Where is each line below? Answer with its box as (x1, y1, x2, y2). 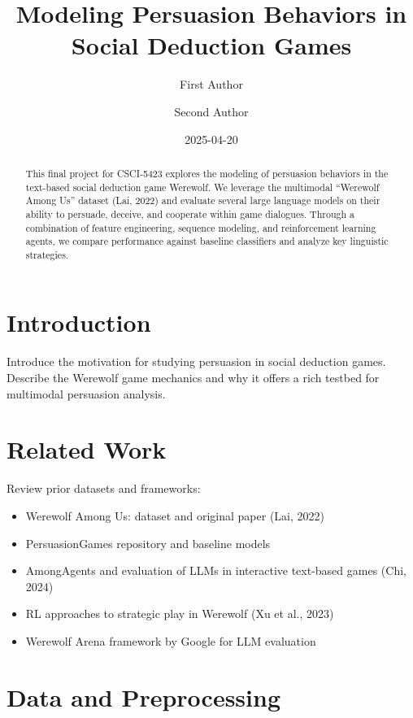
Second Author (174, 102, 249, 120)
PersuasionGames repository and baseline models (25, 534, 271, 551)
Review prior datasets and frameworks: (7, 480, 201, 497)
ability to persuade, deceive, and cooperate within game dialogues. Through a (25, 207, 354, 220)
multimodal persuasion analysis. (7, 385, 166, 402)
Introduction (7, 306, 151, 339)
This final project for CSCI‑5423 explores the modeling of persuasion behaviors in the (25, 166, 389, 180)
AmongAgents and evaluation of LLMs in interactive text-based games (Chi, (25, 562, 406, 579)
